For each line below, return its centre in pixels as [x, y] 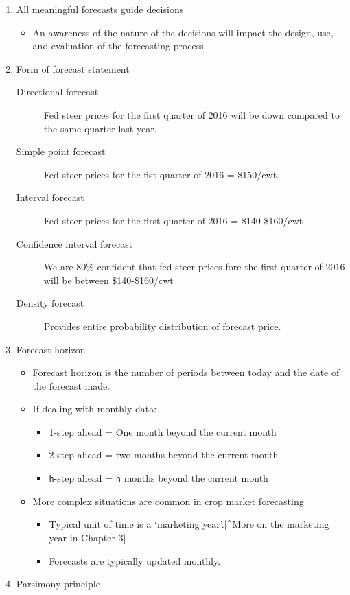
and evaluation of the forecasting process [118, 46]
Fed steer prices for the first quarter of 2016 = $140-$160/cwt [173, 220]
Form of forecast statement [73, 68]
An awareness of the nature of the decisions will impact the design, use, [183, 32]
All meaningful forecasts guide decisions [100, 9]
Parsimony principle [58, 584]
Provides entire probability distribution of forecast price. [162, 326]
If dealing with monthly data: [95, 409]
